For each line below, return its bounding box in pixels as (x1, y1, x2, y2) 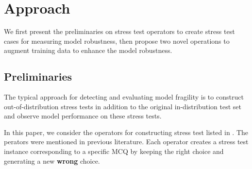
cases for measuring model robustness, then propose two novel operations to (4, 35, 230, 46)
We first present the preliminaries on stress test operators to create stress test (4, 26, 235, 36)
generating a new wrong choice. (4, 155, 100, 166)
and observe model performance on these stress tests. (4, 111, 162, 121)
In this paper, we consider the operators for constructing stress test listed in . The (4, 127, 248, 137)
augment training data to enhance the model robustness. (4, 45, 172, 55)
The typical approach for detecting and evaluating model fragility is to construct (4, 92, 244, 102)
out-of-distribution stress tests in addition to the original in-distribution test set (4, 101, 241, 111)
